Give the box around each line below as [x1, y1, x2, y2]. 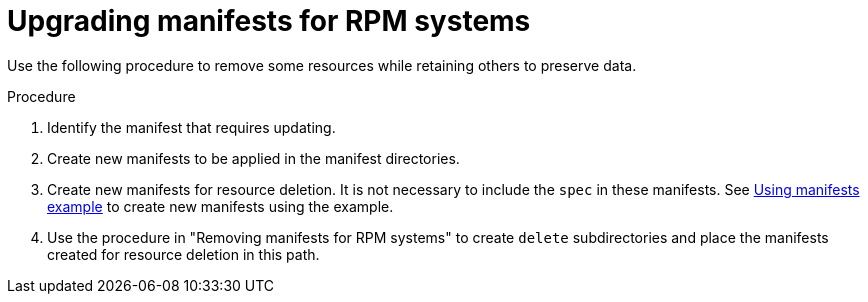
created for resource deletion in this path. [47, 245, 320, 263]
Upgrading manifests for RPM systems [7, 4, 531, 38]
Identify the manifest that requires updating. [47, 118, 336, 136]
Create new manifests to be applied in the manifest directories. [47, 149, 460, 167]
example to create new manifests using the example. [47, 197, 394, 215]
